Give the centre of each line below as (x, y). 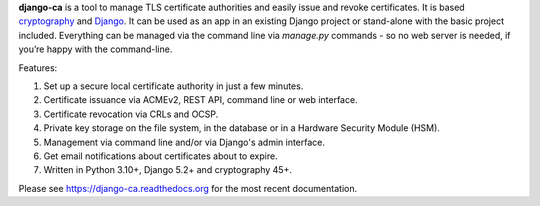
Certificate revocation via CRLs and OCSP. (131, 114)
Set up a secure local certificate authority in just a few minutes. (173, 86)
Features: (38, 67)
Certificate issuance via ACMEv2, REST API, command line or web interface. (201, 100)
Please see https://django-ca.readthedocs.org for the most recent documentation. (188, 188)
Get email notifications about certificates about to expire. (161, 156)
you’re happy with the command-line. (95, 49)
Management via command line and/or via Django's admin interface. (184, 142)
